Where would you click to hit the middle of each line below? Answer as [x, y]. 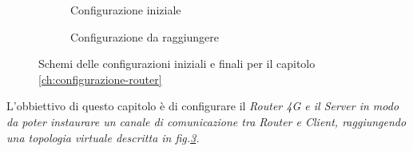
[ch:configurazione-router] [100, 79]
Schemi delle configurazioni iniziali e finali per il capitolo [177, 64]
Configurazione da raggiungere [145, 36]
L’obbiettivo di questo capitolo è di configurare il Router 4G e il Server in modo [203, 106]
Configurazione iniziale [126, 10]
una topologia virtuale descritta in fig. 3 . [103, 137]
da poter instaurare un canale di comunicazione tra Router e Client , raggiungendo [206, 121]
